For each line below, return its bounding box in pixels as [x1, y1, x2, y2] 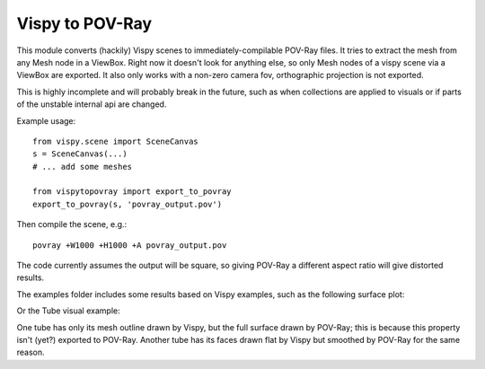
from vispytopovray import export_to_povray [32, 187, 233, 197]
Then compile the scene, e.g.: [16, 219, 128, 230]
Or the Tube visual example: [16, 305, 120, 316]
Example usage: [16, 115, 76, 126]
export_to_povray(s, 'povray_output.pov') [32, 198, 223, 209]
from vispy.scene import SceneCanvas [32, 136, 199, 146]
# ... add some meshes [32, 162, 133, 171]
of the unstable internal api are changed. [16, 99, 167, 110]
